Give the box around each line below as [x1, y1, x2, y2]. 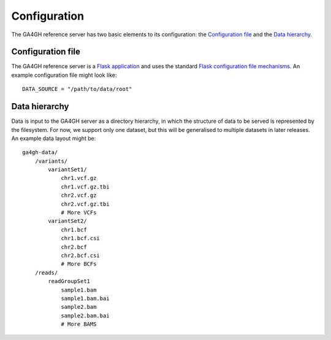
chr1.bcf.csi [61, 235, 101, 242]
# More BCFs [61, 261, 97, 268]
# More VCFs [61, 209, 97, 216]
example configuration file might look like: [11, 71, 117, 79]
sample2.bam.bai [61, 312, 110, 319]
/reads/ [34, 269, 58, 276]
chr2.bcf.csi [61, 252, 101, 259]
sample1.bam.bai [61, 295, 110, 302]
